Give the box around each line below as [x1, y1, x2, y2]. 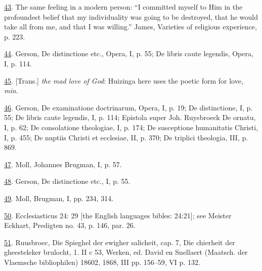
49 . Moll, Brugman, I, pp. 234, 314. [4, 192, 114, 203]
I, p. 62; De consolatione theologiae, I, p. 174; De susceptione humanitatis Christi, [4, 122, 258, 132]
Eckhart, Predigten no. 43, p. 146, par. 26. [4, 220, 136, 230]
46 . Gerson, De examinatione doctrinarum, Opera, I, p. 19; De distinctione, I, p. [4, 102, 253, 112]
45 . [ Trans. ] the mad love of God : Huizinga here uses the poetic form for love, [4, 75, 243, 86]
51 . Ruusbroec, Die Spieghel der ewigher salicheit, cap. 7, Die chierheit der [4, 237, 235, 247]
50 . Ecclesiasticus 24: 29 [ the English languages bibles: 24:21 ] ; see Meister [4, 210, 232, 220]
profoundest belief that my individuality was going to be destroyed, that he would [4, 11, 258, 22]
